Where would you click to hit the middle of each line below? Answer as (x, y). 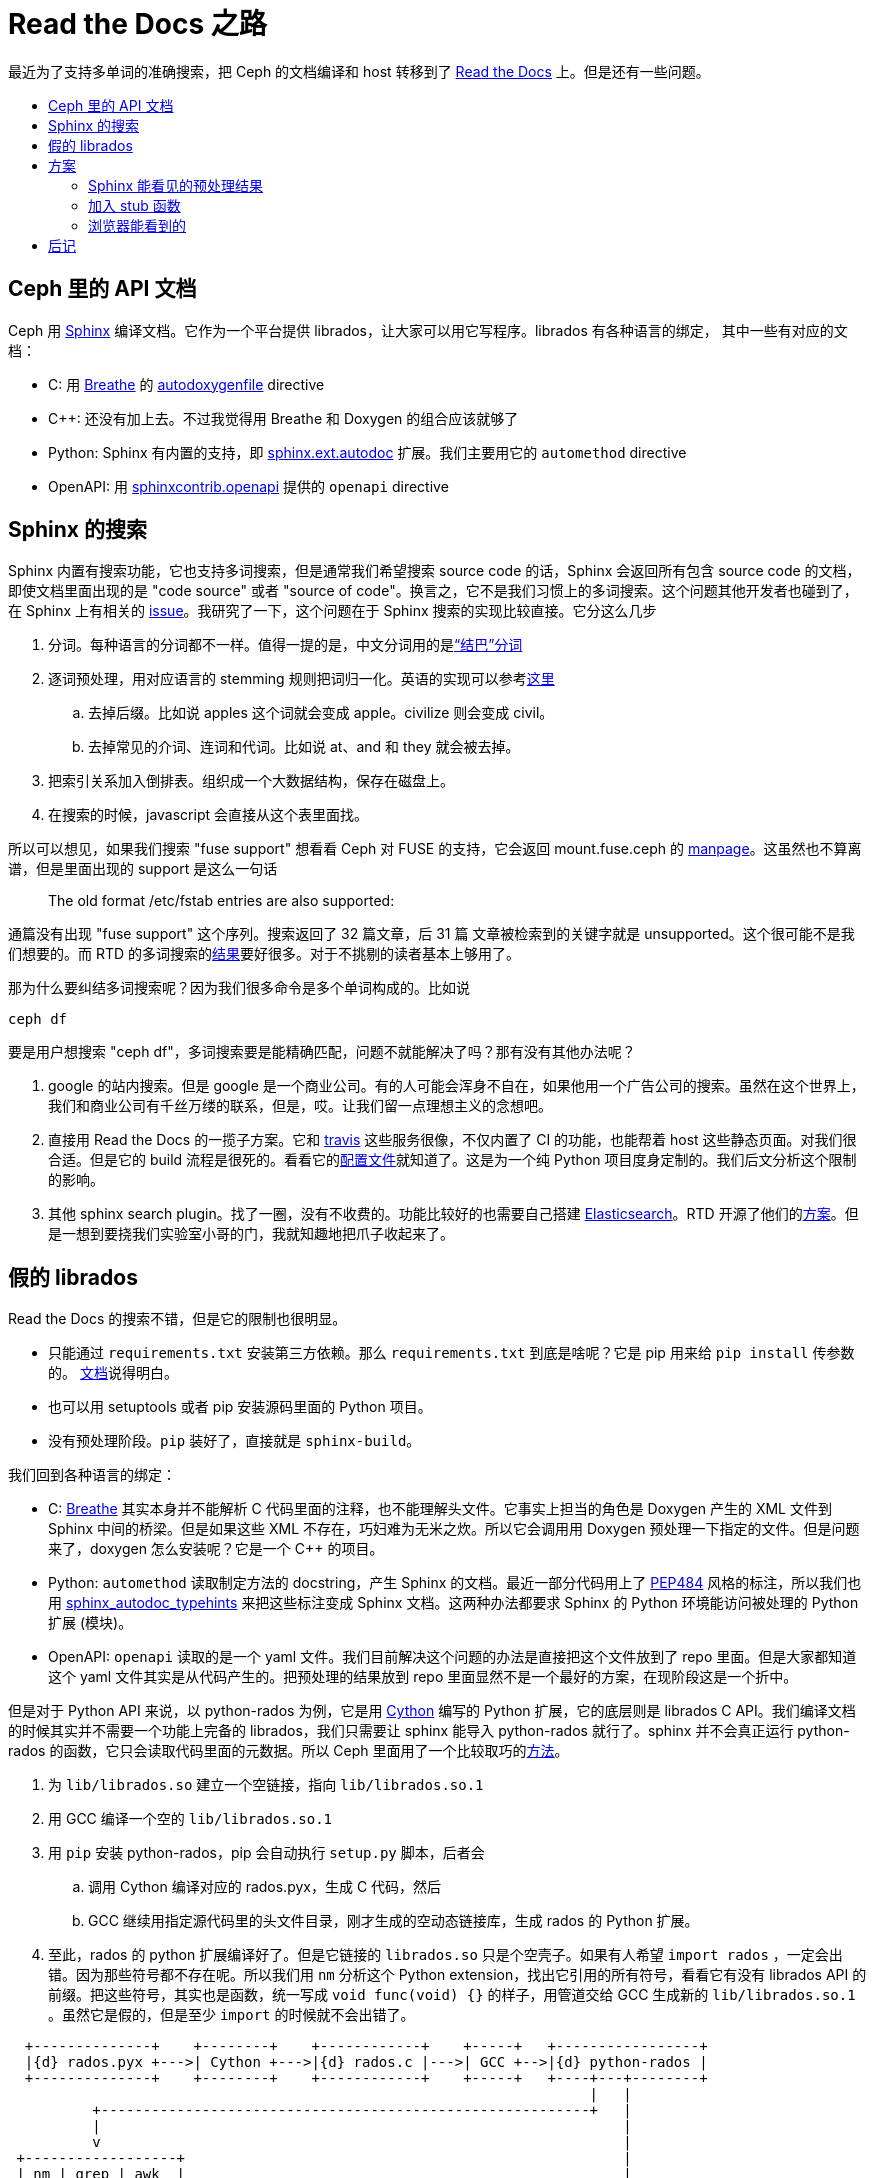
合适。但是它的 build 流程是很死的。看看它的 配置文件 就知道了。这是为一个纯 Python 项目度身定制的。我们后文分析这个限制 (452, 1160)
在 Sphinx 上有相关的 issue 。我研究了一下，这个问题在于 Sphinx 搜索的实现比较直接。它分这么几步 (332, 611)
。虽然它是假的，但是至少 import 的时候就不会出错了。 (231, 2015)
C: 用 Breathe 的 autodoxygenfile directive (186, 384)
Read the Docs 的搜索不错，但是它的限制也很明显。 (177, 1319)
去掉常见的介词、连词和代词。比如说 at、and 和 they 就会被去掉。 (304, 747)
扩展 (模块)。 (90, 1623)
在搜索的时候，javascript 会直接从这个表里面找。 (208, 815)
